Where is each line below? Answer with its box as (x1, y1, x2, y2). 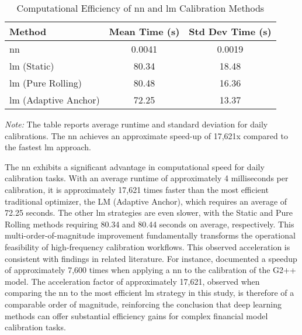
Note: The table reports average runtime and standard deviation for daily (5, 118, 268, 130)
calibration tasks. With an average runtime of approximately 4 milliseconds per (5, 172, 289, 184)
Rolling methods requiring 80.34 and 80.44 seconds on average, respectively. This (5, 217, 294, 230)
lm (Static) (9, 59, 54, 72)
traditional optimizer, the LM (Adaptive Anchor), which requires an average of (5, 195, 287, 207)
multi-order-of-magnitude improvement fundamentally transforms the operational (5, 229, 296, 241)
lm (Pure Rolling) (9, 76, 82, 89)
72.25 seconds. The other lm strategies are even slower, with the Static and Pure (5, 206, 293, 219)
